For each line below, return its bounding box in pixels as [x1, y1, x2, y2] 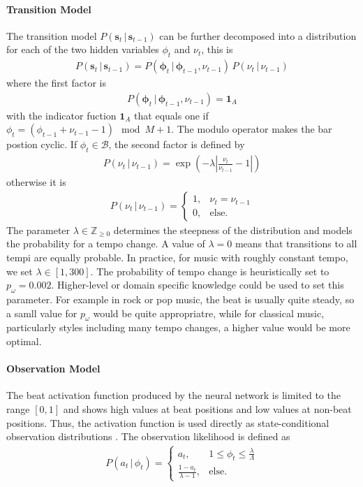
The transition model [6, 28, 97, 43]
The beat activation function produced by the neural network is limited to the [6, 388, 341, 402]
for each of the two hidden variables [6, 42, 159, 57]
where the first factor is [6, 75, 106, 90]
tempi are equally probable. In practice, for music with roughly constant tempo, [6, 250, 348, 265]
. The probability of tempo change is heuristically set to [90, 263, 329, 278]
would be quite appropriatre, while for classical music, [93, 305, 325, 320]
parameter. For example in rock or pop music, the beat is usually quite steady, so [6, 292, 355, 307]
